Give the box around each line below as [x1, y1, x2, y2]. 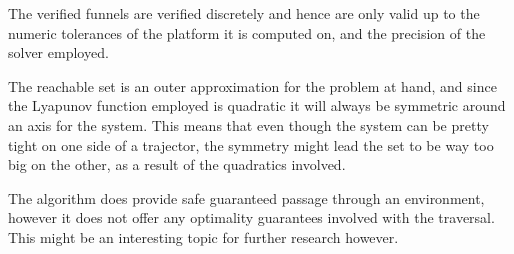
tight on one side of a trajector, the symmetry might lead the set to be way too [8, 134, 494, 155]
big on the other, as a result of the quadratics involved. [8, 154, 346, 175]
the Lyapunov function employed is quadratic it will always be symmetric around [8, 95, 506, 116]
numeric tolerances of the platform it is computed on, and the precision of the [8, 22, 486, 43]
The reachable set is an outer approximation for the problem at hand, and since [8, 75, 497, 96]
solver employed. [8, 42, 109, 63]
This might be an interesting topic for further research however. [8, 226, 399, 247]
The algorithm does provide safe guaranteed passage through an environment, [8, 187, 485, 208]
